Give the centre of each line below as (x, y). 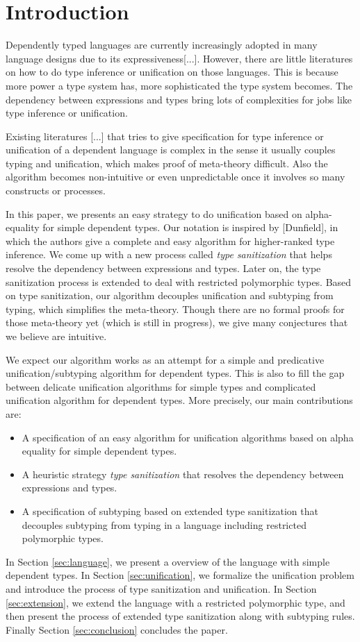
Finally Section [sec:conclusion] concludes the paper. (117, 629)
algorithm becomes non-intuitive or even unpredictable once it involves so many (175, 177)
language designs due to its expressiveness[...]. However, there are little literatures (179, 58)
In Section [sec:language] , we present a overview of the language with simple (168, 561)
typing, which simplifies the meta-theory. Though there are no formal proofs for (175, 309)
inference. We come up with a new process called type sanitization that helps (169, 254)
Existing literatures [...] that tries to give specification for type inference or (165, 136)
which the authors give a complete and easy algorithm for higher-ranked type (170, 240)
